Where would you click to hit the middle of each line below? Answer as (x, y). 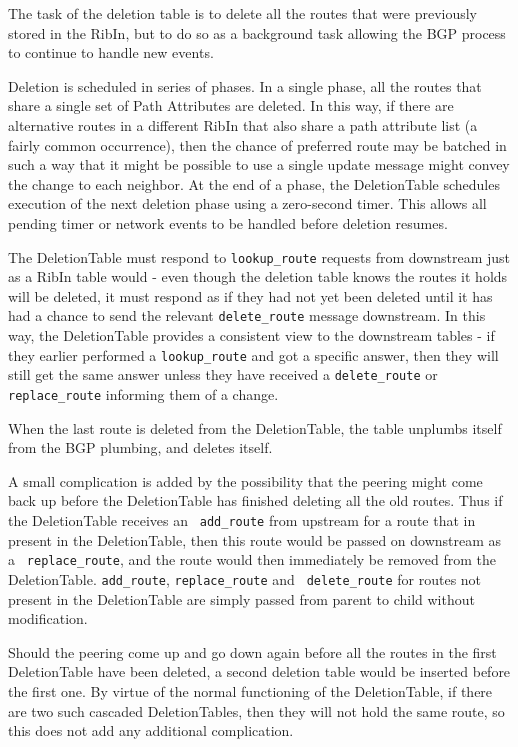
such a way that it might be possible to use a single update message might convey (259, 164)
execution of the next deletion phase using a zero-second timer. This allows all (247, 203)
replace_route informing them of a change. (143, 393)
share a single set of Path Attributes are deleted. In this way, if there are (231, 105)
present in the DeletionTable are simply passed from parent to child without (241, 598)
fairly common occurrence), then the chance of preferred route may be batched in (257, 144)
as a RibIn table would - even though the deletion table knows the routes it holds (258, 276)
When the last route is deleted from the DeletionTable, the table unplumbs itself (255, 427)
